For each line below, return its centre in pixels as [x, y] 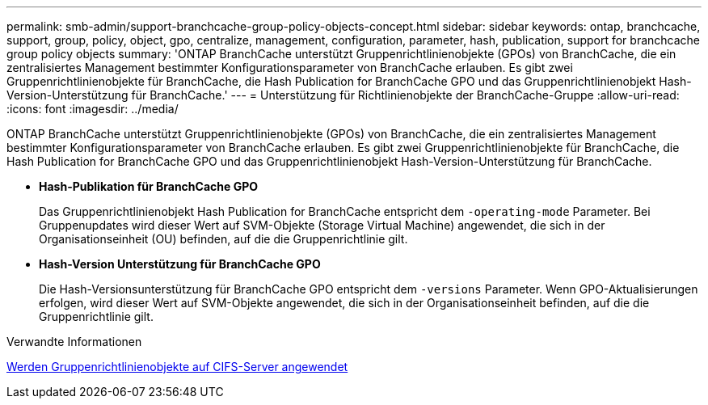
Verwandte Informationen [74, 342]
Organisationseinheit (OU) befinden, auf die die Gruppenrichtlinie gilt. [223, 239]
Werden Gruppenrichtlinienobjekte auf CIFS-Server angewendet [177, 367]
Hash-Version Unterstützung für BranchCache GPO [180, 264]
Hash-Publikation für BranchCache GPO [149, 186]
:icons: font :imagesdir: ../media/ [93, 109]
